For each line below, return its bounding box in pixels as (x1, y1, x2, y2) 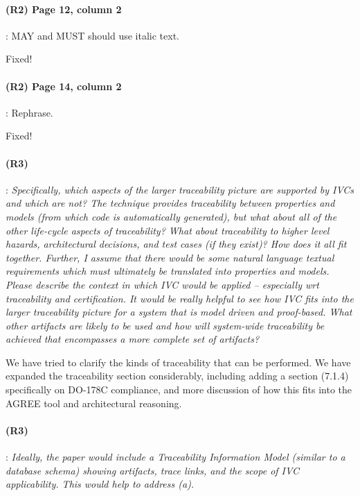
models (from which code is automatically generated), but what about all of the (6, 209, 337, 223)
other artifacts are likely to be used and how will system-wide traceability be (6, 318, 325, 332)
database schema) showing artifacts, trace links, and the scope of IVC (6, 463, 299, 477)
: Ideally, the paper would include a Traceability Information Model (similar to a (6, 450, 345, 464)
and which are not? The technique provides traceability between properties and (6, 196, 335, 210)
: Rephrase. (6, 105, 53, 119)
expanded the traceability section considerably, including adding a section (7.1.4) (6, 368, 349, 383)
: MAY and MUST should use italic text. (6, 28, 180, 42)
